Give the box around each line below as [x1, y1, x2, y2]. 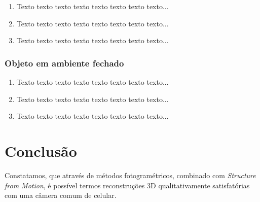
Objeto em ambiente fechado [5, 56, 124, 69]
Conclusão [5, 140, 77, 161]
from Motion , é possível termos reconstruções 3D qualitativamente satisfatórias [5, 180, 250, 190]
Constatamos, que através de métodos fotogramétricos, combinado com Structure [5, 170, 256, 180]
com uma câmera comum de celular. [5, 190, 117, 200]
